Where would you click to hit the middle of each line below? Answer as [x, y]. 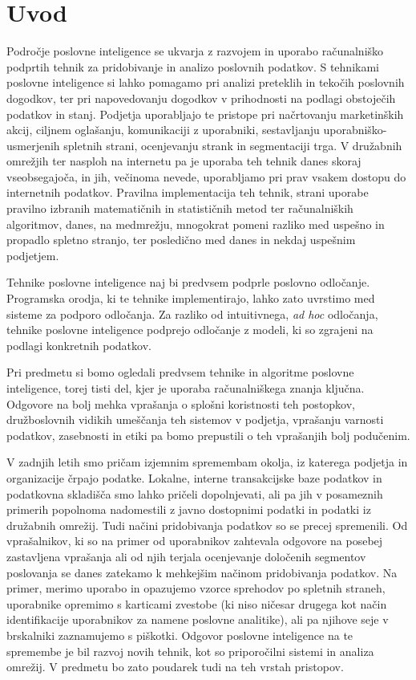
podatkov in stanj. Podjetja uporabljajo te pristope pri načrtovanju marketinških [205, 114]
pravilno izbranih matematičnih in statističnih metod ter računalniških [180, 208]
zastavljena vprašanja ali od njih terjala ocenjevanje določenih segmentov [186, 556]
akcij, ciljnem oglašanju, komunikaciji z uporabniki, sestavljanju [163, 130]
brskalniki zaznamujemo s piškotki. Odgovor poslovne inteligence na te [180, 635]
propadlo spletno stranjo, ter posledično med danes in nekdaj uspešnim [181, 240]
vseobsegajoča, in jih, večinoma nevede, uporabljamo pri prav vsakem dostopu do [206, 176]
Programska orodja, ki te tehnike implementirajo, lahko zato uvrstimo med [191, 298]
